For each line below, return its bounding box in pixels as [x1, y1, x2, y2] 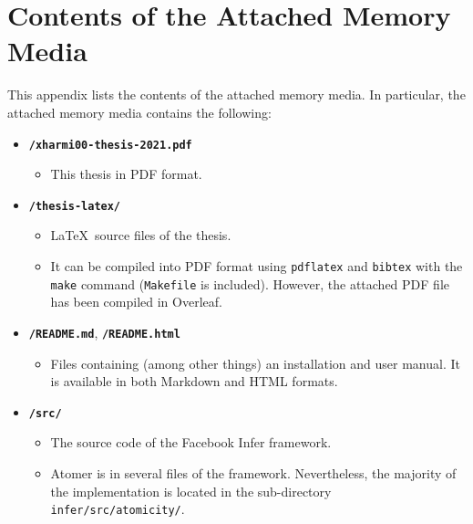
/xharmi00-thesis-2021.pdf [28, 138, 192, 152]
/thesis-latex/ [28, 199, 121, 213]
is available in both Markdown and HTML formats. [50, 372, 338, 391]
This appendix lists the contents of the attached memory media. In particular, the [7, 85, 466, 104]
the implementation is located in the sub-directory [50, 481, 332, 500]
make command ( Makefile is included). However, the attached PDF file [50, 274, 449, 293]
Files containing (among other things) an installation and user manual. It [50, 353, 460, 372]
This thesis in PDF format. [50, 164, 202, 183]
